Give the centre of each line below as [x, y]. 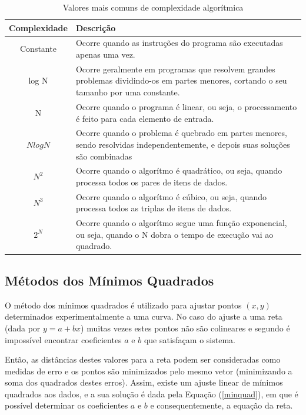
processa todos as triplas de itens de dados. [154, 208]
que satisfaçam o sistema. [189, 339]
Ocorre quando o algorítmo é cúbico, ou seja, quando [171, 196]
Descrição [96, 27]
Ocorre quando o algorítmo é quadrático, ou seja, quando [179, 170]
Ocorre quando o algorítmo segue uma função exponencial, [181, 223]
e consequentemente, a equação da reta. [222, 405]
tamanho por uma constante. [128, 92]
